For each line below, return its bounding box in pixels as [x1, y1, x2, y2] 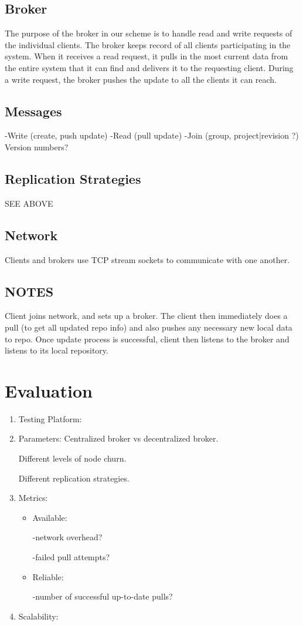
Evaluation [5, 378, 93, 402]
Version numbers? [5, 140, 69, 153]
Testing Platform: [18, 412, 82, 425]
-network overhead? [32, 531, 103, 543]
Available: [32, 511, 67, 523]
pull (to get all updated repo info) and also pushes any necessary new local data [5, 321, 292, 333]
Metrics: [18, 492, 48, 504]
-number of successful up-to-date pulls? [32, 590, 173, 603]
